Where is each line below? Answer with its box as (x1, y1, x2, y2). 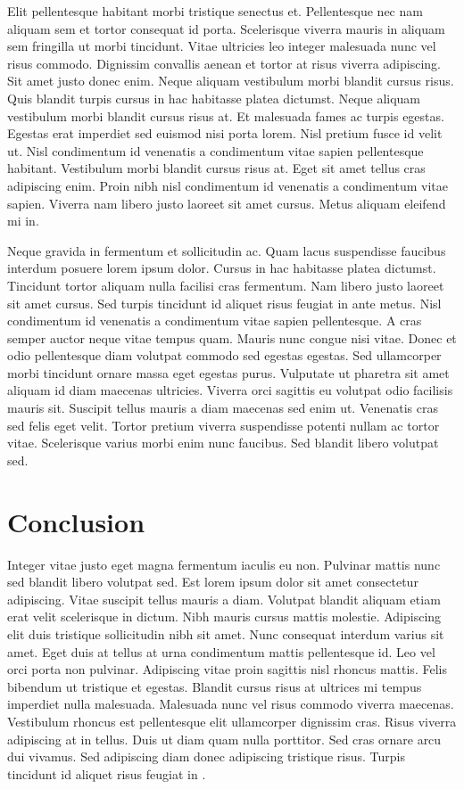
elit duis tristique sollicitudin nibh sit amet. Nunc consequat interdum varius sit (7, 624, 444, 643)
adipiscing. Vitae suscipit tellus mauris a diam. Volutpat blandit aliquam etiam (7, 589, 441, 608)
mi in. (7, 211, 39, 230)
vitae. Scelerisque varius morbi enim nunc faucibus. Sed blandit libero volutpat (7, 433, 439, 452)
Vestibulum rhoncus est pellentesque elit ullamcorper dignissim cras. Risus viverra (7, 711, 457, 730)
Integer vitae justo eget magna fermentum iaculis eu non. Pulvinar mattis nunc (7, 555, 441, 573)
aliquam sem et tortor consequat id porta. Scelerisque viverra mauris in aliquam (7, 19, 445, 37)
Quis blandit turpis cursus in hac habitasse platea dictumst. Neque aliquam (7, 88, 421, 107)
